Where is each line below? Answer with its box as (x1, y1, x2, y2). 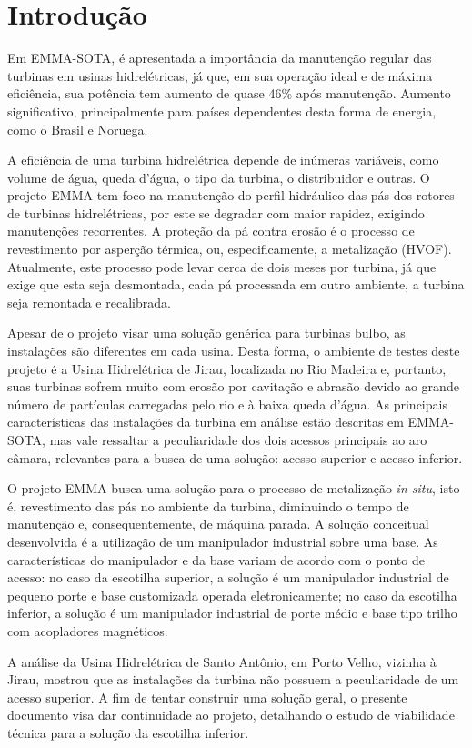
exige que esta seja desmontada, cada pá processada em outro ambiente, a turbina (7, 275, 465, 294)
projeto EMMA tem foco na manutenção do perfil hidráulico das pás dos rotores (7, 186, 455, 205)
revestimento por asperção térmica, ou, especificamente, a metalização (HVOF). (7, 239, 452, 258)
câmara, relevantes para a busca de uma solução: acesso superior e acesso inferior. (7, 448, 463, 467)
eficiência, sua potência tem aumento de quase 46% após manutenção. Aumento (7, 84, 451, 103)
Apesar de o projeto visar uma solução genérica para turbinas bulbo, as (7, 323, 406, 342)
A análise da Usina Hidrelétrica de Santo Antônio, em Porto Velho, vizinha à (7, 652, 437, 671)
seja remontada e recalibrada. (7, 292, 171, 311)
